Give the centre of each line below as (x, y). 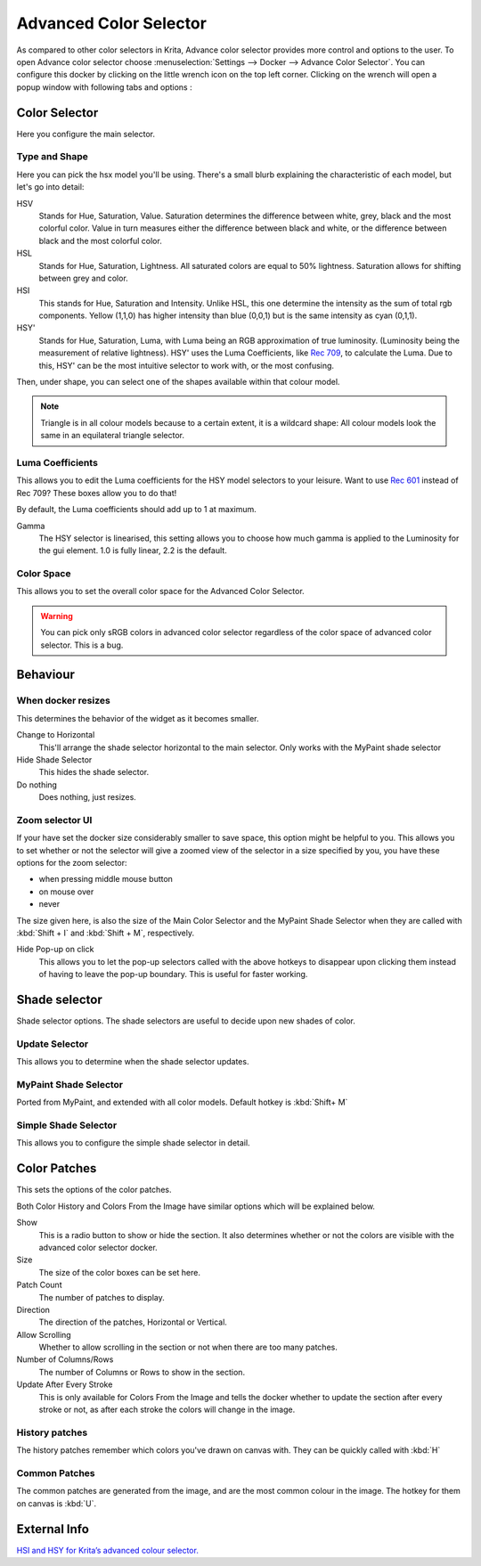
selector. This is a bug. (82, 645)
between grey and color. (83, 278)
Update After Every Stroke (65, 1384)
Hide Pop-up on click (55, 950)
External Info (53, 1529)
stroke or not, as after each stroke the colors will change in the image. (167, 1410)
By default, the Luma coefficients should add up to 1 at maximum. (137, 510)
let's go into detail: (50, 187)
